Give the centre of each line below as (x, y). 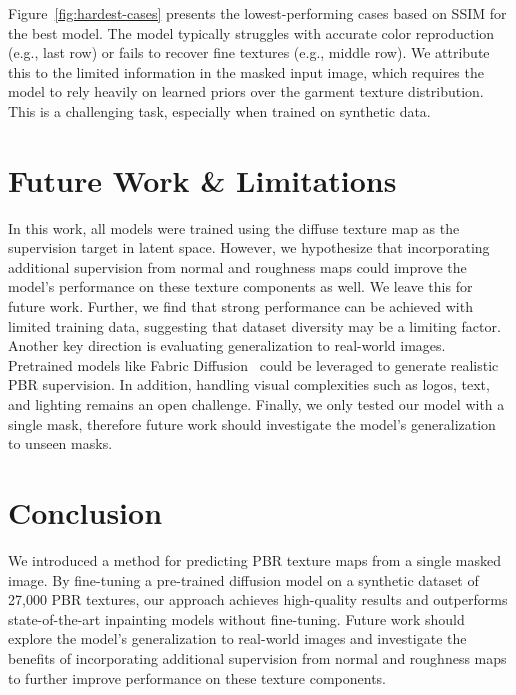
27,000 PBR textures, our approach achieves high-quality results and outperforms (258, 599)
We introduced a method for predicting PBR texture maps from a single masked (254, 559)
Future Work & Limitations (202, 179)
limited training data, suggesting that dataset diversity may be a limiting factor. (254, 325)
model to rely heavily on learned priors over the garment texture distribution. (246, 91)
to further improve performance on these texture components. (197, 677)
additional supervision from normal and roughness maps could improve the (237, 266)
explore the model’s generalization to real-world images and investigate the (237, 638)
